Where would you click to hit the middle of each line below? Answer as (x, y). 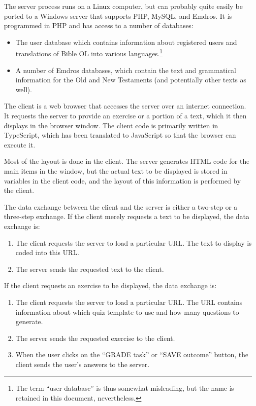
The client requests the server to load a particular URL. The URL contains (129, 302)
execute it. (20, 144)
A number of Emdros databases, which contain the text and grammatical (126, 70)
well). (24, 89)
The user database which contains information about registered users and (126, 42)
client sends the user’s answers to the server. (82, 364)
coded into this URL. (47, 252)
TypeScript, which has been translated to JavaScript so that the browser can (120, 135)
